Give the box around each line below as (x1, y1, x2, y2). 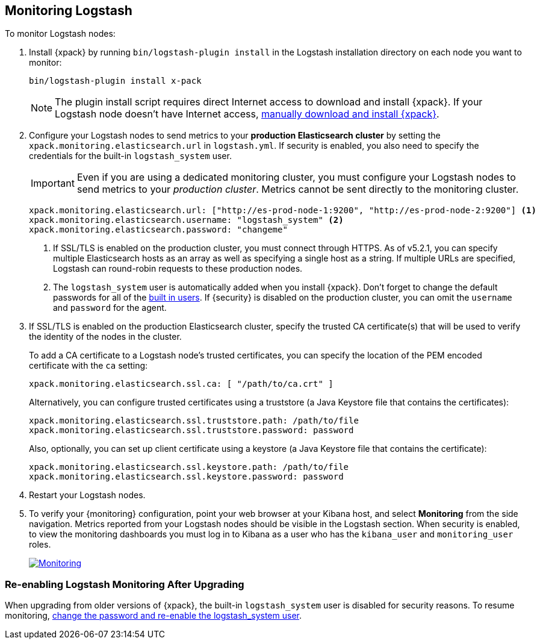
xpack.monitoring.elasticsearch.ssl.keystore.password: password (29, 472, 344, 482)
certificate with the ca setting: (29, 360, 148, 371)
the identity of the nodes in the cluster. (29, 331, 182, 342)
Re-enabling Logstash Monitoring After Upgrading (5, 578, 244, 590)
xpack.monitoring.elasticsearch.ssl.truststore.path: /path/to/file (29, 416, 359, 426)
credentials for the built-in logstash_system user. (29, 151, 232, 161)
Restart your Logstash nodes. (29, 490, 146, 501)
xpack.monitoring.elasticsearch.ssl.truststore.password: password (29, 425, 354, 436)
